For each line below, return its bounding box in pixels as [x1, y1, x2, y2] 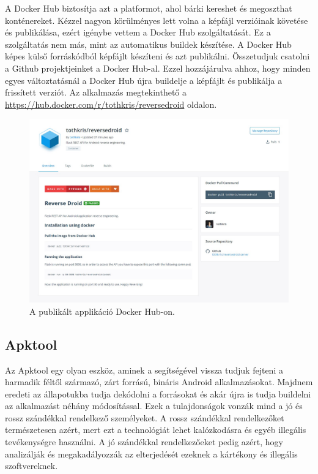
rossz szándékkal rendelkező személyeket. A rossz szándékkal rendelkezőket [5, 411, 284, 424]
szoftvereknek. [5, 459, 58, 472]
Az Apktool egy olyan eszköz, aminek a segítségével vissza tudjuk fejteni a [5, 363, 283, 376]
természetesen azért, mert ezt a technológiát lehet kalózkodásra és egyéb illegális [5, 423, 306, 436]
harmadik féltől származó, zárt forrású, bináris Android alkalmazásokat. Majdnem [5, 375, 313, 388]
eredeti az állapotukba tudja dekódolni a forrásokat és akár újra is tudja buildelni [5, 387, 311, 400]
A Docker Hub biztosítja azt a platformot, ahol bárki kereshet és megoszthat [5, 2, 292, 14]
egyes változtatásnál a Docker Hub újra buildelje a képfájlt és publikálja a [5, 73, 283, 86]
